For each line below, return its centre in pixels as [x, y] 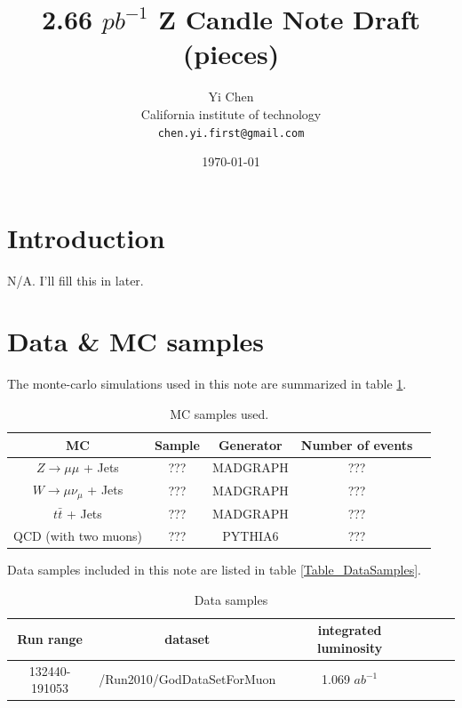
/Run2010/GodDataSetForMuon [187, 679]
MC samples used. [219, 414]
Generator [250, 444]
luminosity [350, 647]
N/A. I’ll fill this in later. [76, 280]
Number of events [357, 444]
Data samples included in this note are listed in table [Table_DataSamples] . [214, 569]
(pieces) [231, 54]
